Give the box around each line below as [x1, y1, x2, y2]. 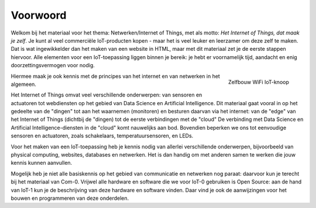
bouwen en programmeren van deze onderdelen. [11, 195, 129, 202]
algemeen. [11, 81, 36, 88]
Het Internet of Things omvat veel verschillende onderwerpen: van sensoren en [11, 91, 202, 99]
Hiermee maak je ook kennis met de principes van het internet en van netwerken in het [11, 72, 221, 79]
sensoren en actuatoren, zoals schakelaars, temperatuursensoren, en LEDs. [11, 132, 194, 140]
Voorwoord [11, 9, 67, 22]
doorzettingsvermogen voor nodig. [11, 62, 95, 69]
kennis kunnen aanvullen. [11, 160, 73, 167]
